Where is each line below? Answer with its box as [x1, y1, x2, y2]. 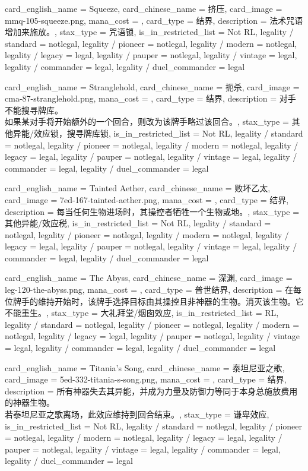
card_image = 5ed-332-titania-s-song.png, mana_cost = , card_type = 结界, [5, 373, 287, 385]
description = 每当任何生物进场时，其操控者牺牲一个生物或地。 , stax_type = [5, 205, 300, 217]
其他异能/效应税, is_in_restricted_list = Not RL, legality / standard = [5, 217, 271, 229]
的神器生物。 [5, 396, 55, 409]
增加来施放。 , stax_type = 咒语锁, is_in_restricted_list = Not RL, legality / [5, 26, 294, 38]
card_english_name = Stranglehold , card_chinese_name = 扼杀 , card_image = [5, 80, 300, 93]
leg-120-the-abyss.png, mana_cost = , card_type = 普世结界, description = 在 [5, 283, 294, 296]
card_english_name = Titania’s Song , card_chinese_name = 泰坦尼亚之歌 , [5, 361, 285, 374]
